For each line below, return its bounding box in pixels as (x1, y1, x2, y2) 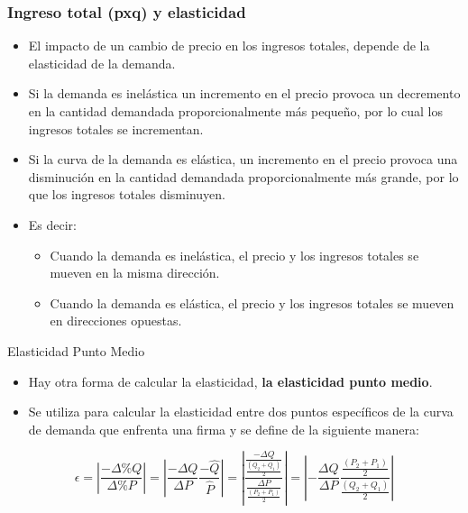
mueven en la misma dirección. (50, 263, 220, 282)
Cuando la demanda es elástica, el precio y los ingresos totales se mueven (50, 293, 454, 312)
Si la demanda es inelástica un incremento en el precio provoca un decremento (28, 84, 461, 103)
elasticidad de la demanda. (28, 53, 176, 72)
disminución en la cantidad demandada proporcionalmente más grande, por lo (28, 167, 459, 186)
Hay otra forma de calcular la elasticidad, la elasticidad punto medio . (28, 371, 433, 390)
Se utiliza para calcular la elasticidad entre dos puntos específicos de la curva (28, 402, 454, 421)
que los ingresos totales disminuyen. (28, 185, 225, 204)
